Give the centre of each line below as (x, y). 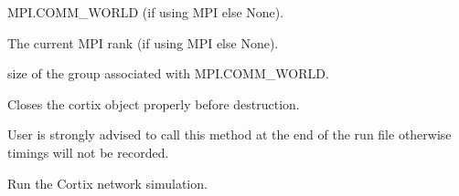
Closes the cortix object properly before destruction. (154, 103)
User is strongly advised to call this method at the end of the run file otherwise (229, 134)
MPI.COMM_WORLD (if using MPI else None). (146, 12)
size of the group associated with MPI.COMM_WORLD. (168, 73)
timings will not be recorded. (88, 152)
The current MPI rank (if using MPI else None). (143, 42)
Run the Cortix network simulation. (107, 183)
